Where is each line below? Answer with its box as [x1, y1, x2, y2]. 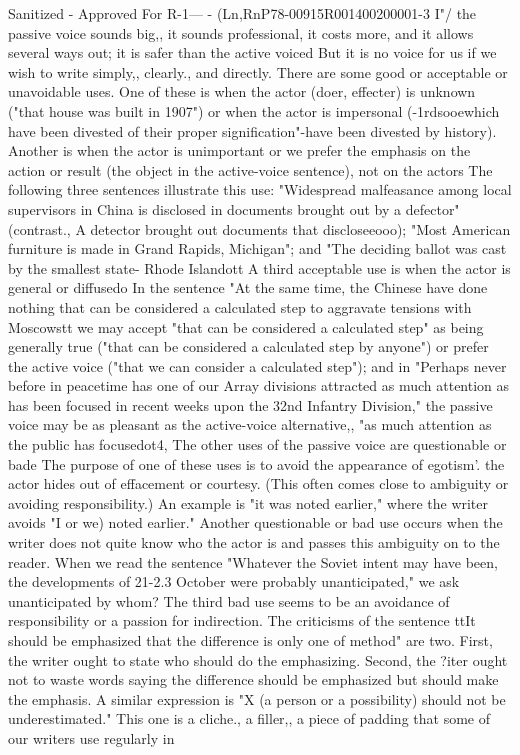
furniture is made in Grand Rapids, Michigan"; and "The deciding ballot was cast [8, 238, 507, 259]
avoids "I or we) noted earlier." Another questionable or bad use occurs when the [8, 512, 503, 533]
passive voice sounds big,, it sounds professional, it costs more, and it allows [8, 22, 474, 43]
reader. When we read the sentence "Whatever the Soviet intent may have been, [8, 551, 498, 572]
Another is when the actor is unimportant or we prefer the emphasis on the [8, 140, 471, 161]
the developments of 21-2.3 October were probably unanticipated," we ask [8, 571, 460, 592]
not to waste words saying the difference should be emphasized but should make [8, 669, 499, 690]
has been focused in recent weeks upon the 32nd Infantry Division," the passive [8, 394, 493, 415]
